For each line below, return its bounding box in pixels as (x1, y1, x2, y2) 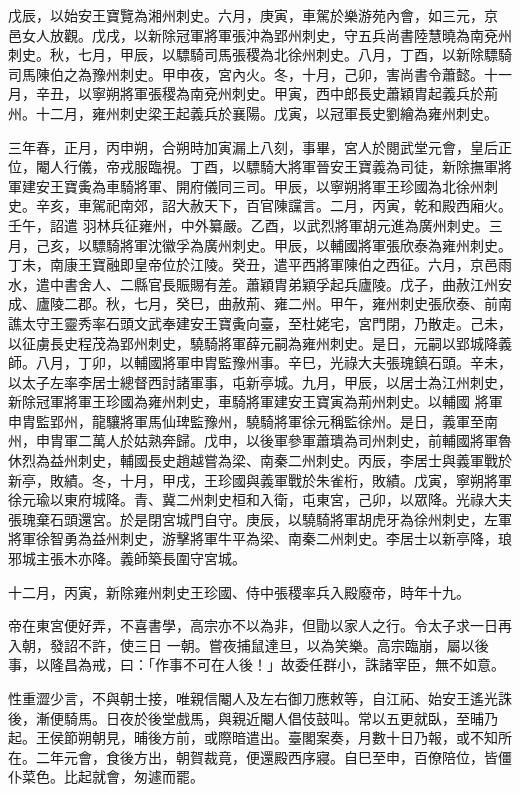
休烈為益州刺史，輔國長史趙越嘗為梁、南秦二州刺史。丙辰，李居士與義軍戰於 (8, 450, 512, 471)
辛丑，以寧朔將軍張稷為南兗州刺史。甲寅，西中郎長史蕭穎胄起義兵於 (35, 83, 484, 104)
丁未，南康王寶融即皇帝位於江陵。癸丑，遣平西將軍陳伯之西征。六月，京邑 (8, 254, 498, 275)
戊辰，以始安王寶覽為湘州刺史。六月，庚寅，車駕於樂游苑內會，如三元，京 (8, 5, 498, 25)
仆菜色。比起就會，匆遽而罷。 (8, 766, 204, 787)
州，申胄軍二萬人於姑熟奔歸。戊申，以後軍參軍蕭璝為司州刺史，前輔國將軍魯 (8, 430, 512, 451)
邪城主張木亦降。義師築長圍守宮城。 (8, 548, 246, 569)
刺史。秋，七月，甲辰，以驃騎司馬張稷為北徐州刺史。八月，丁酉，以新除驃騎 (8, 44, 512, 65)
